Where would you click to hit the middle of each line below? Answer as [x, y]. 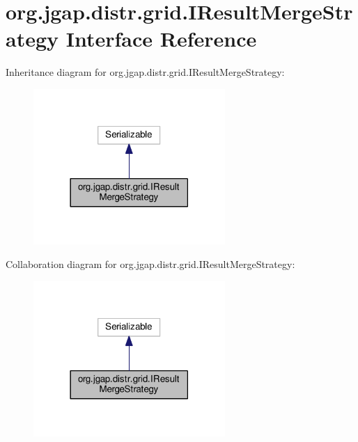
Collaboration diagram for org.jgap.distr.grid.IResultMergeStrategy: [150, 264]
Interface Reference [161, 39]
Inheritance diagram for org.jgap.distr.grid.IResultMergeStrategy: [145, 72]
